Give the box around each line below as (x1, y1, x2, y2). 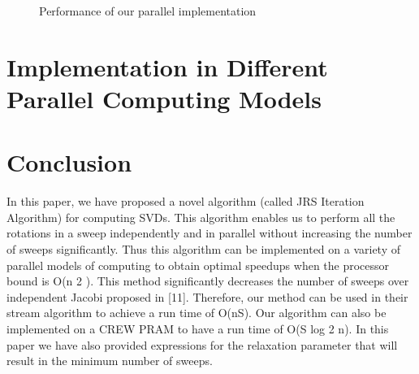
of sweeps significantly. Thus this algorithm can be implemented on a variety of (6, 241, 401, 258)
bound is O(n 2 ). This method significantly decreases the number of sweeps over (6, 272, 409, 289)
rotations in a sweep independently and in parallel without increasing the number (6, 224, 413, 241)
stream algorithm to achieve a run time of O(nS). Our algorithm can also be (6, 304, 387, 321)
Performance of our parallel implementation (39, 2, 257, 19)
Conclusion (6, 146, 132, 179)
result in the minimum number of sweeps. (6, 352, 213, 369)
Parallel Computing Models (6, 81, 322, 115)
